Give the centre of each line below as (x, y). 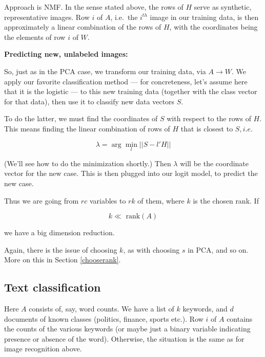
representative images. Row (47, 17)
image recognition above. (43, 349)
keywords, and (205, 309)
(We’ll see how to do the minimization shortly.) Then (88, 163)
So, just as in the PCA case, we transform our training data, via (105, 71)
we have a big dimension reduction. (59, 232)
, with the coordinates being (213, 27)
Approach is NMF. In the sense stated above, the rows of (94, 7)
